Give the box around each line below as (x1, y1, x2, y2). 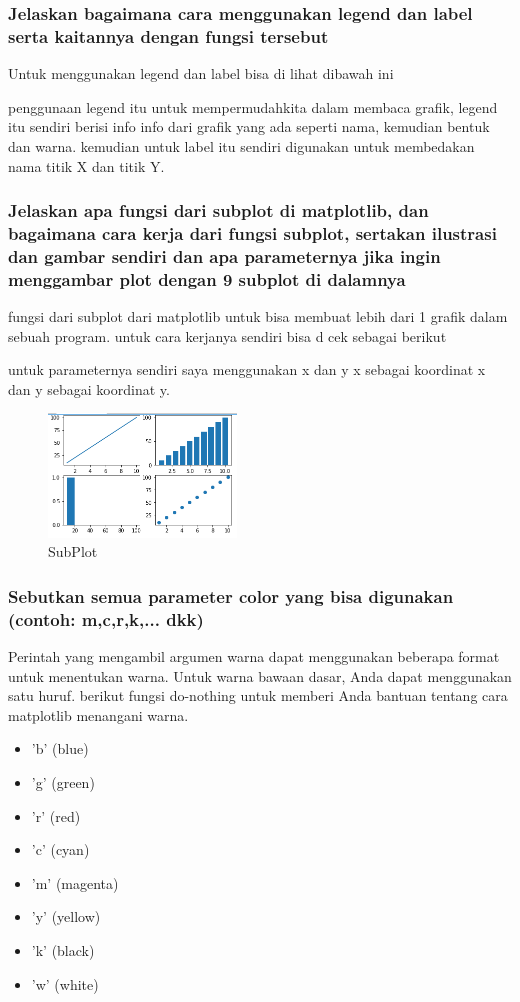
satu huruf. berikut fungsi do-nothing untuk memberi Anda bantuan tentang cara (8, 685, 508, 706)
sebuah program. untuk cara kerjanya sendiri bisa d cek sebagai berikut (8, 325, 447, 346)
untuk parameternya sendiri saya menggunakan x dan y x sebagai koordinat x (8, 359, 486, 380)
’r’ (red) (31, 805, 81, 826)
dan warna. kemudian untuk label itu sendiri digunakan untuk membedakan (8, 135, 475, 156)
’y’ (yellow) (31, 906, 101, 927)
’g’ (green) (31, 772, 95, 793)
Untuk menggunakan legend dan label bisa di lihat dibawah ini (8, 63, 394, 84)
